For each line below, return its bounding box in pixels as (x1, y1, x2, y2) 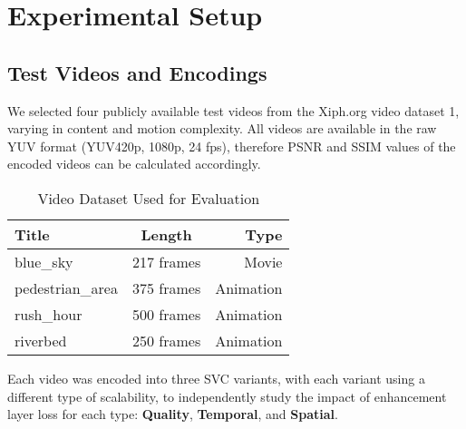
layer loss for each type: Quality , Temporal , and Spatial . (7, 405, 338, 424)
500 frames (131, 303, 201, 325)
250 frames (131, 329, 201, 351)
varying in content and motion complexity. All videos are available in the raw (7, 119, 437, 138)
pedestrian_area (15, 277, 118, 298)
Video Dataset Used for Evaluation (37, 187, 260, 209)
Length (141, 223, 192, 245)
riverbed (15, 329, 67, 351)
